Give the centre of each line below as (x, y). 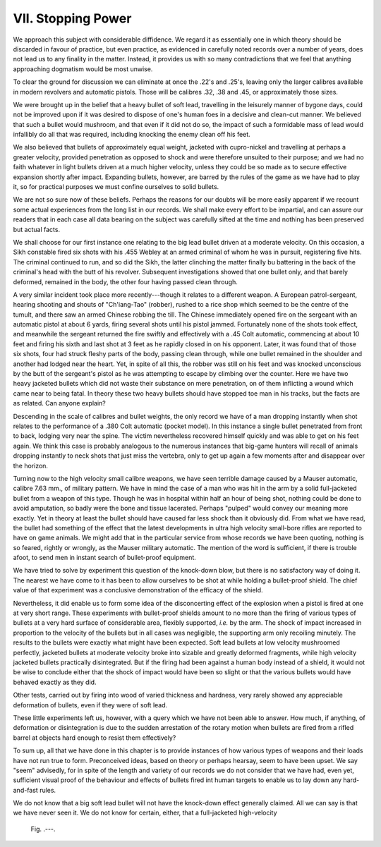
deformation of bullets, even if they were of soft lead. (90, 705)
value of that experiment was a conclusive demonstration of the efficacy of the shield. (138, 590)
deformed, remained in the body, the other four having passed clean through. (125, 281)
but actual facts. (36, 229)
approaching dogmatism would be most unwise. (83, 69)
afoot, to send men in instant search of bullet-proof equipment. (105, 558)
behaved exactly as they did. (55, 682)
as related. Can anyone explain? (59, 403)
